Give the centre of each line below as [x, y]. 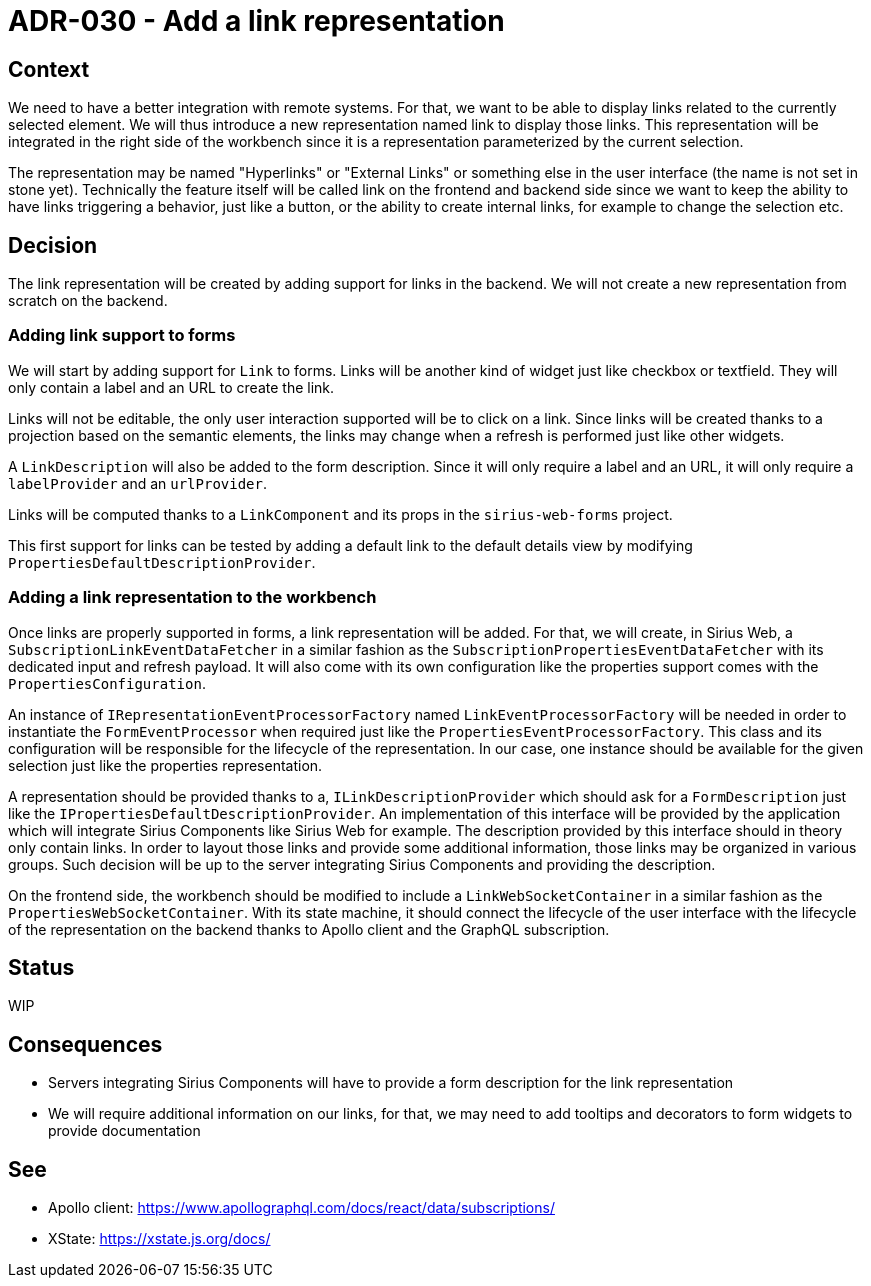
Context [49, 69]
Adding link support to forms [122, 335]
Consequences [85, 1044]
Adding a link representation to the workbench [192, 597]
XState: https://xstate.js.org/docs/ [159, 1239]
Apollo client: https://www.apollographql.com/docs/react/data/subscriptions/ [301, 1208]
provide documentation [124, 1131]
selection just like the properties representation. [165, 765]
